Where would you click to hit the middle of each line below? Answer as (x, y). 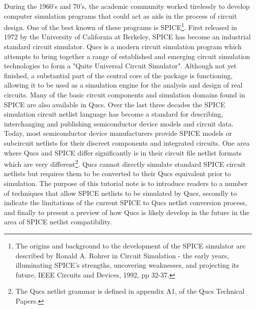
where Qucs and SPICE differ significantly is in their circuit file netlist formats (123, 152)
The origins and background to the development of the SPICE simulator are (130, 245)
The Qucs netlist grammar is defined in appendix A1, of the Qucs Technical (130, 291)
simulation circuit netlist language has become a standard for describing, (114, 114)
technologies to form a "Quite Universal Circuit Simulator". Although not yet (120, 66)
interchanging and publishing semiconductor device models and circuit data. (119, 123)
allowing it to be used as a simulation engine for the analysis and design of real (123, 85)
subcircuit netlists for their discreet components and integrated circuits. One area (127, 142)
